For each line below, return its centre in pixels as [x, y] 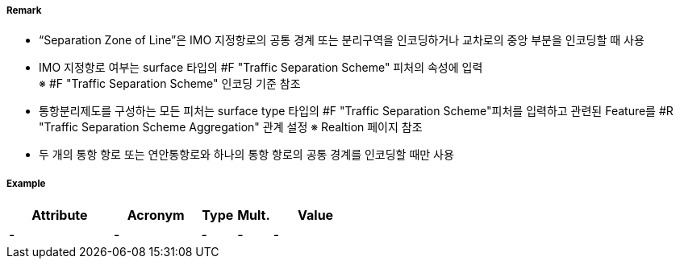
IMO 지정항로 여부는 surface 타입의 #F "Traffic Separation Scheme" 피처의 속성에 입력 [261, 68]
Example [26, 183]
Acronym [156, 215]
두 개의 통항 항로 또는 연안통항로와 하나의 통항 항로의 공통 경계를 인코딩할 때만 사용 [246, 155]
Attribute [60, 215]
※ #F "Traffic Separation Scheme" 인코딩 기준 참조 [170, 84]
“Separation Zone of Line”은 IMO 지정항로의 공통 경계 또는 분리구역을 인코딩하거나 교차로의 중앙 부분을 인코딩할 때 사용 [342, 40]
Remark [24, 10]
